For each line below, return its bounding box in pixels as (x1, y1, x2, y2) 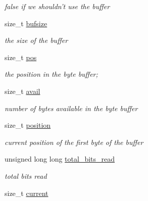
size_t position (5, 120, 51, 130)
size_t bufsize (5, 18, 47, 28)
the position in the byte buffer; (5, 69, 98, 79)
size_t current (5, 187, 48, 198)
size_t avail (5, 85, 40, 96)
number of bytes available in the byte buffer (5, 103, 138, 113)
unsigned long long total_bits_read (5, 154, 115, 164)
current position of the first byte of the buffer (5, 136, 143, 147)
